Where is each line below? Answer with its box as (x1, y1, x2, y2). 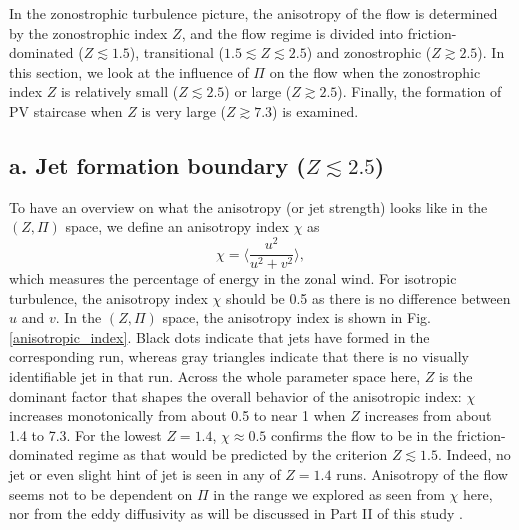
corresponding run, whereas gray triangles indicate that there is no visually (9, 346, 469, 367)
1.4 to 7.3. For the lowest (9, 424, 162, 445)
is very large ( (141, 100, 226, 121)
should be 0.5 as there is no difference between (226, 287, 511, 308)
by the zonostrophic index (9, 22, 168, 43)
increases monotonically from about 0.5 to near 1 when (9, 405, 346, 426)
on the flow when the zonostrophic (269, 61, 481, 82)
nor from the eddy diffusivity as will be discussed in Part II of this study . (9, 503, 463, 524)
